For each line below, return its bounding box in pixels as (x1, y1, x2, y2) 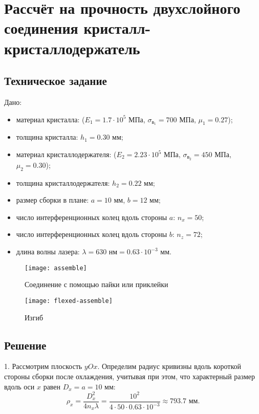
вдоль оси (4, 381, 35, 391)
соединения (4, 17, 78, 38)
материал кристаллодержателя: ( (16, 149, 117, 159)
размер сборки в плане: (16, 194, 89, 205)
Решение (4, 337, 47, 353)
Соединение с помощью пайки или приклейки (25, 279, 168, 290)
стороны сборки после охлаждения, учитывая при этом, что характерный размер (4, 371, 255, 381)
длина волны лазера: (16, 246, 80, 257)
